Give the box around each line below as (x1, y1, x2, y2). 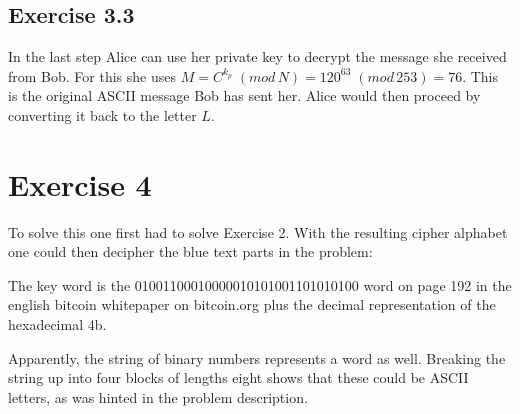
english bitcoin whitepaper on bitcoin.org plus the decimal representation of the (8, 294, 496, 315)
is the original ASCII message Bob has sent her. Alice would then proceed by (8, 85, 481, 106)
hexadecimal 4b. (8, 314, 107, 335)
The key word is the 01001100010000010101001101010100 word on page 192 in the (8, 274, 512, 295)
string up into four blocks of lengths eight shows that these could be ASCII (8, 367, 469, 388)
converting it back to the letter (8, 104, 197, 125)
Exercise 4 (8, 163, 152, 204)
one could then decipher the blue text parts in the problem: (8, 241, 373, 262)
